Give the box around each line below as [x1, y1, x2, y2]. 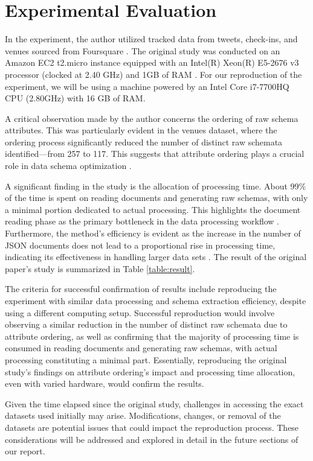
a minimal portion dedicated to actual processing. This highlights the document [5, 203, 301, 215]
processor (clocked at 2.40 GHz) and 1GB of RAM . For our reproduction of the [5, 68, 302, 80]
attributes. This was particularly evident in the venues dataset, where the [5, 124, 277, 136]
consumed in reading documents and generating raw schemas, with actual [5, 342, 277, 354]
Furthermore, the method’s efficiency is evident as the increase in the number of [5, 227, 301, 240]
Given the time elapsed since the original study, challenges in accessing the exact [5, 397, 304, 410]
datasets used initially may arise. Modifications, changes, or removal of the [5, 409, 281, 422]
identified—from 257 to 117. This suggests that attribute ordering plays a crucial [5, 147, 305, 160]
